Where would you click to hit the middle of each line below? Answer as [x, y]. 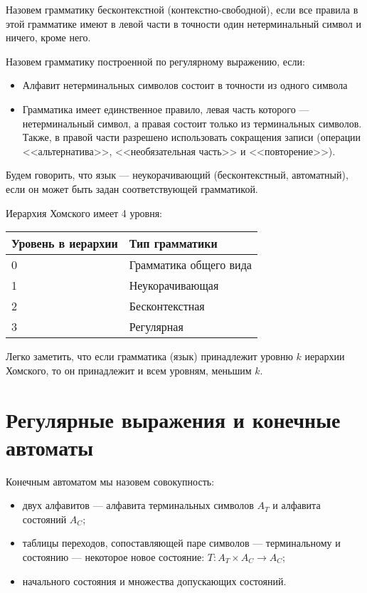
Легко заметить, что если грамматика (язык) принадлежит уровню [149, 356]
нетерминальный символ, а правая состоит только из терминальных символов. [192, 123]
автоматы [50, 447]
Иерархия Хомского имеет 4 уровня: [84, 212]
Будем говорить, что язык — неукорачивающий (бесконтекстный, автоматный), [177, 175]
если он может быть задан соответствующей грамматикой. [132, 188]
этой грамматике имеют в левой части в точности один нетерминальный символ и [184, 23]
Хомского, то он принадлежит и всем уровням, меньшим [129, 370]
